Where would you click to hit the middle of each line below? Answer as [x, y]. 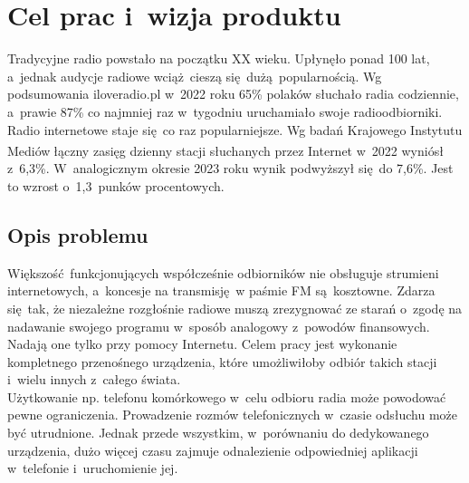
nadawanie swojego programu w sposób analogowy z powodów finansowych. [219, 326]
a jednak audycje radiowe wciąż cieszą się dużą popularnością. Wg [195, 76]
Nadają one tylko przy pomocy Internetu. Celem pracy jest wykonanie [202, 344]
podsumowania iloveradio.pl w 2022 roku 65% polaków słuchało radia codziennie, [233, 94]
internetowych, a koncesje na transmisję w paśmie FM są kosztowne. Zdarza [221, 290]
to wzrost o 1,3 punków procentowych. [116, 185]
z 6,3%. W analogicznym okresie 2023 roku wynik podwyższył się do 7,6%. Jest [230, 168]
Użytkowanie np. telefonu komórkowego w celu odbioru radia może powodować [227, 396]
